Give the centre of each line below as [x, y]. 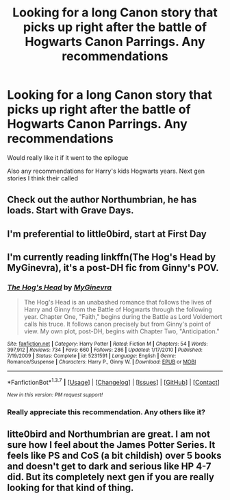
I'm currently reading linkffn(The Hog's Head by [112, 258]
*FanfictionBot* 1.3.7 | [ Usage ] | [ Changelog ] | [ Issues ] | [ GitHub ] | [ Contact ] [114, 382]
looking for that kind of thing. [71, 488]
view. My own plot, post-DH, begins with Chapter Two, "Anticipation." [122, 331]
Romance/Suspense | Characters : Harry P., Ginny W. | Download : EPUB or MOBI [102, 362]
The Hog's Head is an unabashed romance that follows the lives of [118, 302]
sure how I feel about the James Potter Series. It [111, 445]
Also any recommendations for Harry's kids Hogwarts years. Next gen [106, 171]
